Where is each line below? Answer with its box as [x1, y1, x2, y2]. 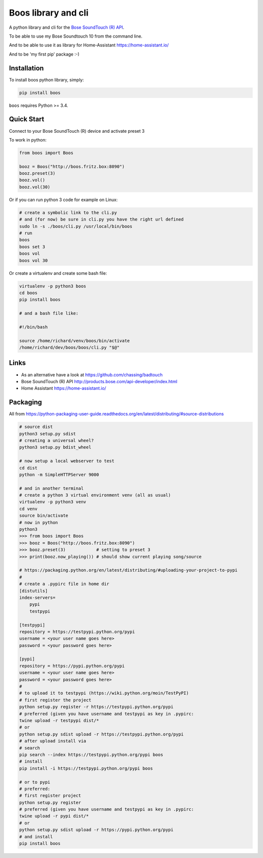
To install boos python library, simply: [9, 77, 84, 82]
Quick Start [9, 115, 44, 123]
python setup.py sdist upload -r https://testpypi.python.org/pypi [19, 731, 184, 737]
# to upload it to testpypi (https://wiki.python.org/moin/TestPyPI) [19, 691, 189, 696]
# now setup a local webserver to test [19, 458, 114, 464]
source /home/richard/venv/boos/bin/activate [19, 338, 130, 344]
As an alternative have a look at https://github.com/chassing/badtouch [21, 371, 163, 378]
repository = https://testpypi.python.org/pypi [19, 629, 135, 634]
